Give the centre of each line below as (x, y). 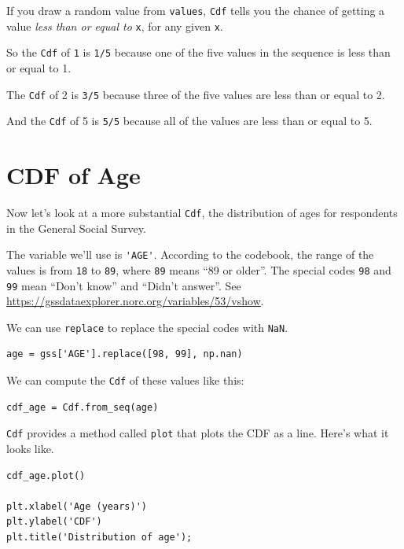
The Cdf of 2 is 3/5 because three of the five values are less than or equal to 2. (196, 94)
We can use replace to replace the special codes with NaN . (147, 327)
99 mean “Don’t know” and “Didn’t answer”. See (124, 285)
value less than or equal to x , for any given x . (115, 26)
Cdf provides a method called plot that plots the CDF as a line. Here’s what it (198, 433)
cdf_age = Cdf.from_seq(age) (83, 407)
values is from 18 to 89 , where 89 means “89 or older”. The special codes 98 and (199, 269)
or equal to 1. (39, 67)
